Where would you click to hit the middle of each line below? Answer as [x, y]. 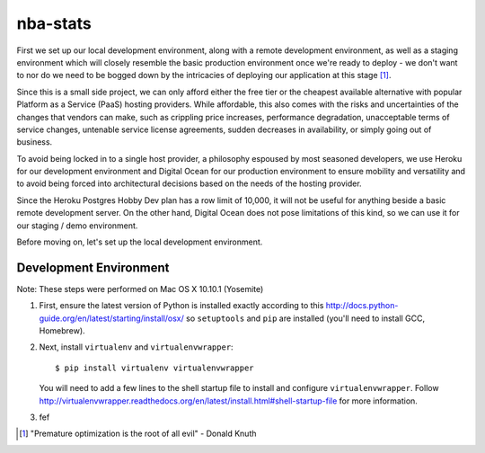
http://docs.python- [362, 306]
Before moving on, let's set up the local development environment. [140, 242]
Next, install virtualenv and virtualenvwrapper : [136, 347]
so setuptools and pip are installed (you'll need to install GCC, [305, 318]
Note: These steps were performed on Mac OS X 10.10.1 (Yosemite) [140, 289]
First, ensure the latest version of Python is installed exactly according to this [181, 306]
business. [35, 142]
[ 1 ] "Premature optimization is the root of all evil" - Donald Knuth [138, 434]
